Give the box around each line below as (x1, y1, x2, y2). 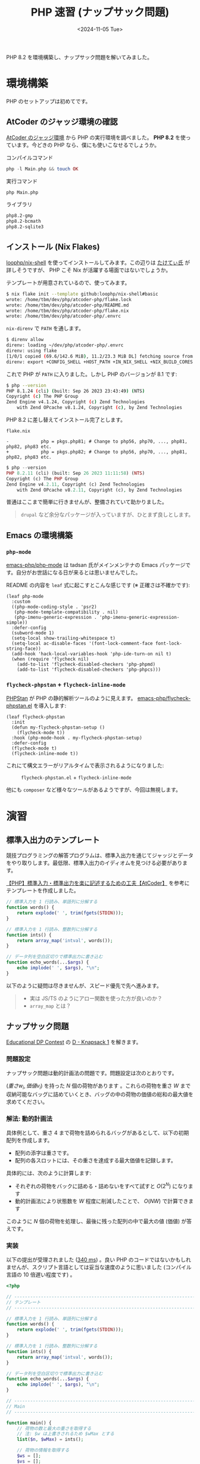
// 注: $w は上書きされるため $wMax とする (17, 1431, 115, 1437)
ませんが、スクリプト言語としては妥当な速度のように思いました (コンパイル (6, 1264, 192, 1271)
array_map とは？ (29, 1002, 71, 1009)
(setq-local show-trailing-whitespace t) (11, 636, 116, 642)
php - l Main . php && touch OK (6, 165, 79, 172)
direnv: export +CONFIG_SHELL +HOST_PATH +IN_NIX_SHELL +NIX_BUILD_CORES (6, 359, 193, 365)
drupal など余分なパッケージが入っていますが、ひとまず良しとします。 (20, 511, 194, 518)
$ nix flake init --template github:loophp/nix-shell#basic (6, 291, 159, 297)
